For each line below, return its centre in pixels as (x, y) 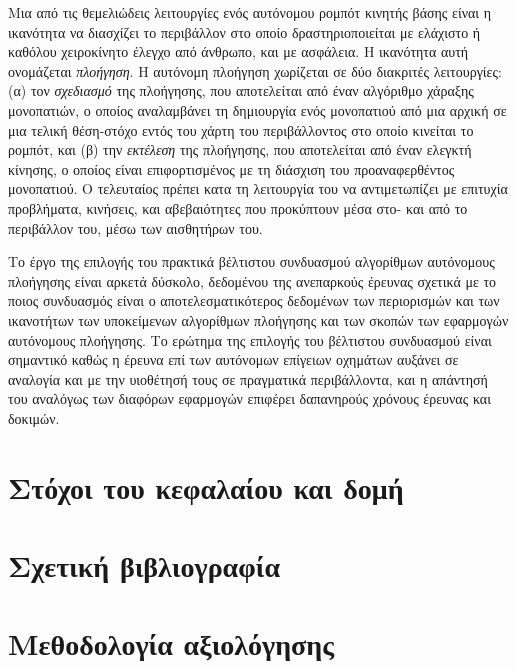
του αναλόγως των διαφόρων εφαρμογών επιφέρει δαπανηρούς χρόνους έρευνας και (249, 398)
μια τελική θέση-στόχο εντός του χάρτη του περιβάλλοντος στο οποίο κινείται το (241, 129)
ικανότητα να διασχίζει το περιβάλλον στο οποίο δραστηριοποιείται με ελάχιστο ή (244, 31)
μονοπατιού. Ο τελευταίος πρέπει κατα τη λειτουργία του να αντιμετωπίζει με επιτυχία (258, 188)
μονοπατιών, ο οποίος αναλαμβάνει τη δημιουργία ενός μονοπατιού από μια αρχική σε (257, 109)
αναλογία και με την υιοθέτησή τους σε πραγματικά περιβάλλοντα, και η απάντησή (248, 378)
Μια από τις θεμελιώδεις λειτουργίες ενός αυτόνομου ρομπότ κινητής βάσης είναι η (250, 12)
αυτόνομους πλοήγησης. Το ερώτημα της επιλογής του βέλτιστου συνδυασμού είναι (250, 339)
